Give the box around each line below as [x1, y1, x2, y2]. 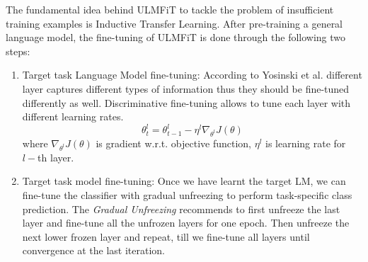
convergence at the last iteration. [22, 243, 165, 258]
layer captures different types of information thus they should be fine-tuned [22, 81, 350, 96]
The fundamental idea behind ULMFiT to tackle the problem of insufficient [6, 2, 334, 16]
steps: [6, 43, 30, 58]
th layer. [38, 149, 74, 164]
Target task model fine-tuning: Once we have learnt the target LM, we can [22, 173, 346, 188]
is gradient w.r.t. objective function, [96, 136, 251, 150]
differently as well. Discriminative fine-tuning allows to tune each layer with [22, 95, 351, 110]
